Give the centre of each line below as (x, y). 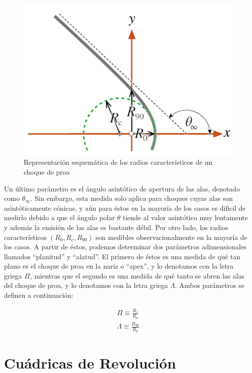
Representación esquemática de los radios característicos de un (118, 162)
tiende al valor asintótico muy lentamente (185, 217)
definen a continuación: (39, 295)
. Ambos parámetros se (210, 285)
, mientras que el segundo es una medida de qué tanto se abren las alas (137, 275)
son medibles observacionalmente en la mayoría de (172, 237)
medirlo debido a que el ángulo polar (59, 217)
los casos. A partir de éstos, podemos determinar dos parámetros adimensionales (126, 247)
